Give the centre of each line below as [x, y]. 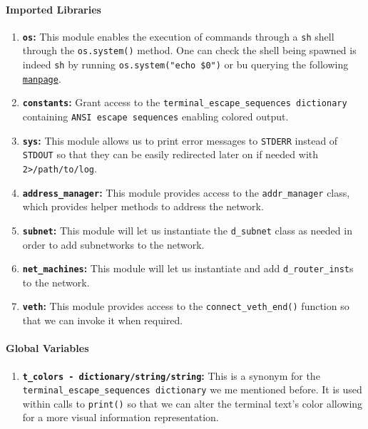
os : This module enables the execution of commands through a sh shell [178, 36]
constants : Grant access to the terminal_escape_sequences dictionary [185, 102]
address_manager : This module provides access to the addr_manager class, [186, 192]
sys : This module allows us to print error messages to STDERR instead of [180, 140]
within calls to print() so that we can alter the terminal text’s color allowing [193, 403]
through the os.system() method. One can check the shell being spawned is [189, 50]
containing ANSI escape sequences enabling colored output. [155, 117]
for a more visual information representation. [121, 417]
